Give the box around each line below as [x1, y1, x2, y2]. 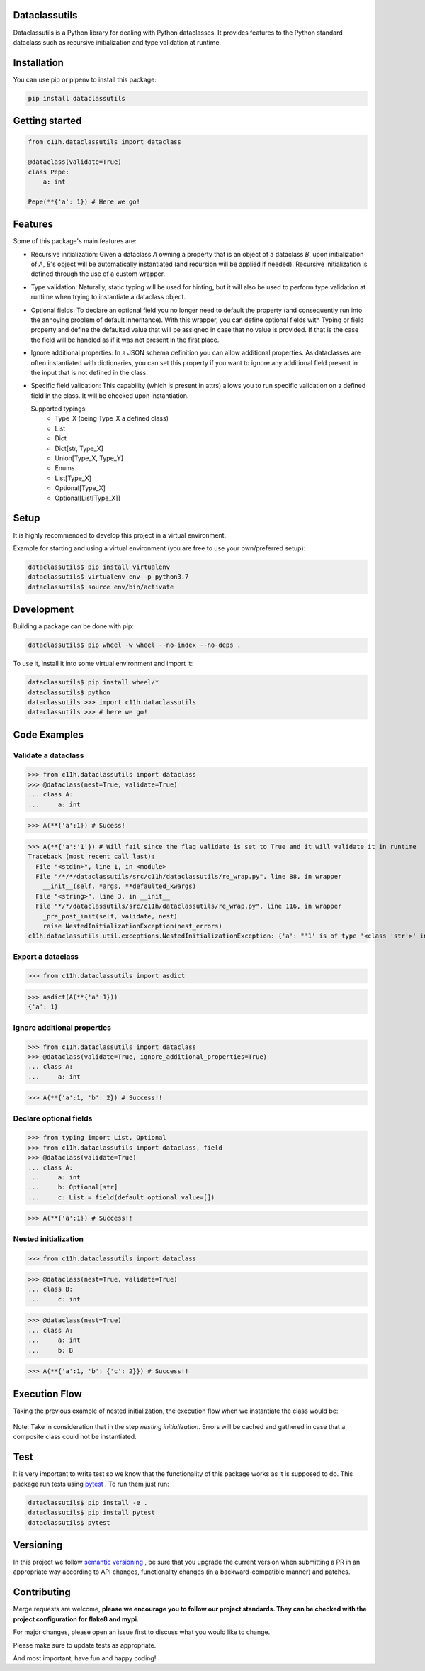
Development [13, 604, 74, 616]
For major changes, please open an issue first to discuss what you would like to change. [13, 1628, 271, 1636]
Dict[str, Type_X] [55, 444, 104, 453]
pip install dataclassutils [28, 94, 125, 102]
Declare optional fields [13, 1114, 93, 1123]
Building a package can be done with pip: [13, 622, 135, 631]
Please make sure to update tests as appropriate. [13, 1641, 157, 1649]
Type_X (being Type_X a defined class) [55, 414, 169, 423]
